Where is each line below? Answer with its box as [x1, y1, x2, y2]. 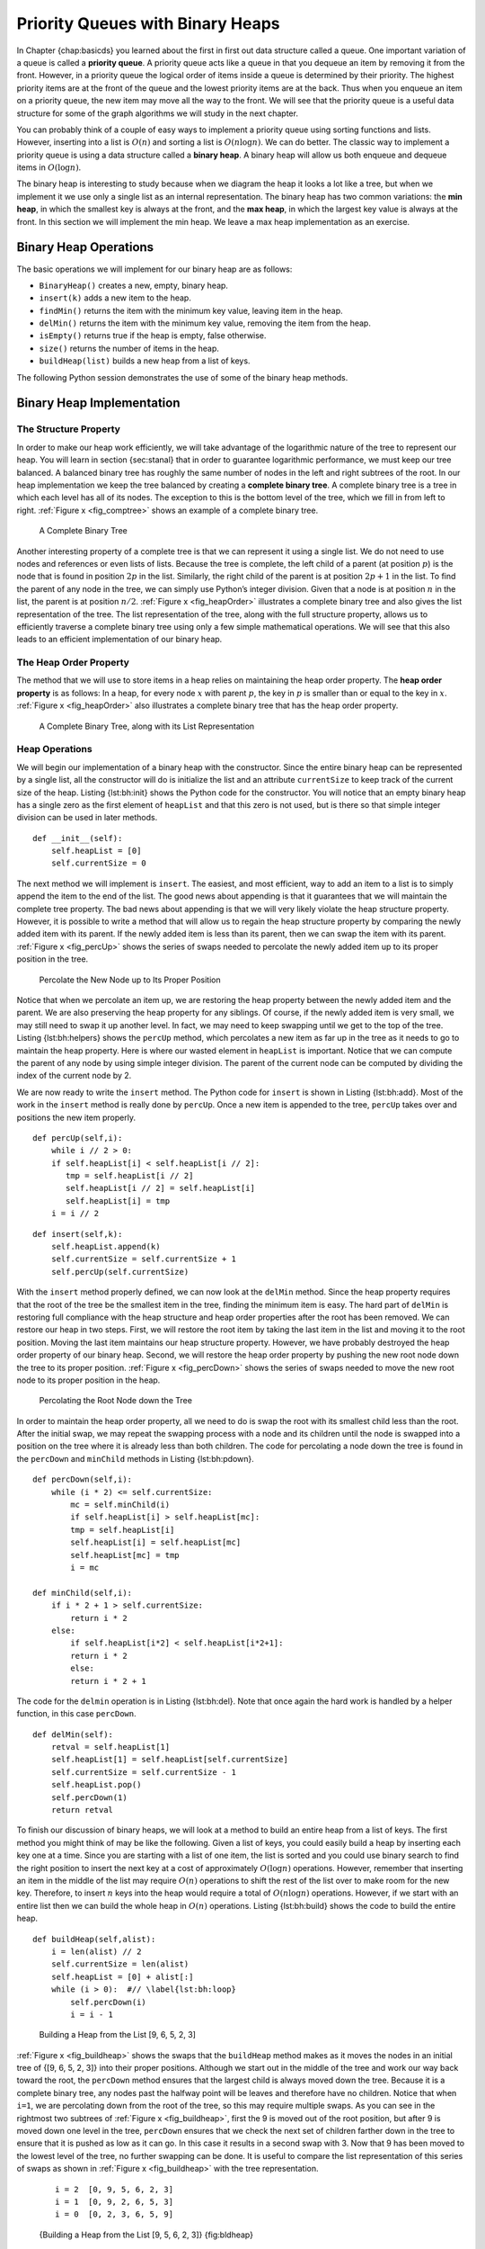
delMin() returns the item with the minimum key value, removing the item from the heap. [39, 318, 372, 328]
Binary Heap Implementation [16, 396, 181, 411]
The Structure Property [16, 423, 121, 435]
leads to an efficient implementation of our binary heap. [16, 634, 223, 645]
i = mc [70, 1563, 100, 1573]
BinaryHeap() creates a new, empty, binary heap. [39, 280, 229, 291]
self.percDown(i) [70, 1997, 147, 2007]
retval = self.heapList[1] [50, 1742, 171, 1752]
